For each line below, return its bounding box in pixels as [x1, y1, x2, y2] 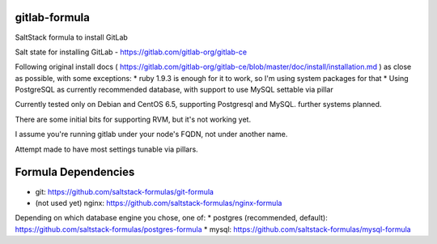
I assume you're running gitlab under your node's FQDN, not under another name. [15, 130, 288, 139]
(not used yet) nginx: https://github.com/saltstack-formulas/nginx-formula [35, 198, 282, 208]
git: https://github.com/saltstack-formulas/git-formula [35, 186, 214, 196]
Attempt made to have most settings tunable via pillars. [15, 144, 198, 154]
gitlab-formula [15, 11, 91, 24]
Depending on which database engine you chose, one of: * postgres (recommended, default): [15, 213, 328, 223]
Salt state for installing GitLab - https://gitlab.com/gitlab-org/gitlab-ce [15, 47, 247, 57]
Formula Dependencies [15, 165, 135, 179]
